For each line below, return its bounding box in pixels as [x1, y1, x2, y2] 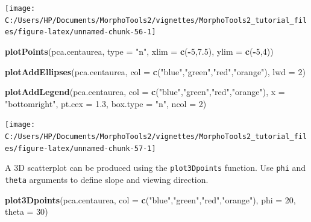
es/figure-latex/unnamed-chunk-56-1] [5, 28, 156, 37]
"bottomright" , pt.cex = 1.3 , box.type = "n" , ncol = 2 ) [5, 97, 207, 109]
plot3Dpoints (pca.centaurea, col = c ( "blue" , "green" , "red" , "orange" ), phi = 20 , [5, 193, 296, 206]
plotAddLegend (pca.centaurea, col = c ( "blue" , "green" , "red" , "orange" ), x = [5, 85, 285, 98]
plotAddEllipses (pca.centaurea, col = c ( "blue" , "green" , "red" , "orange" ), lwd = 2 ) [5, 65, 306, 78]
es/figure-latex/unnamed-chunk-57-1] [5, 144, 156, 153]
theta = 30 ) [5, 205, 48, 218]
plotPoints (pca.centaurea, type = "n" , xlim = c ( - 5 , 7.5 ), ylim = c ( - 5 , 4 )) [5, 45, 274, 57]
